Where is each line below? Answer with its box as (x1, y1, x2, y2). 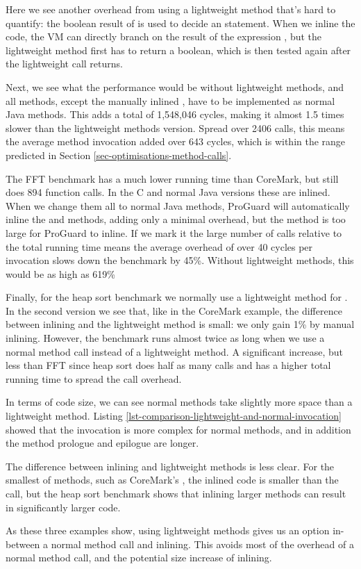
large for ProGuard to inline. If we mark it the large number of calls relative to (6, 225, 342, 240)
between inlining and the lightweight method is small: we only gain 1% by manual (6, 317, 355, 331)
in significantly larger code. (6, 500, 121, 514)
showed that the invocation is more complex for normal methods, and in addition (6, 422, 351, 436)
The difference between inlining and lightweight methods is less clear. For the (6, 459, 335, 473)
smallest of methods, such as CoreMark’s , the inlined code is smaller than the (6, 472, 339, 487)
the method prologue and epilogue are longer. (6, 436, 199, 450)
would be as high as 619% (6, 266, 116, 281)
